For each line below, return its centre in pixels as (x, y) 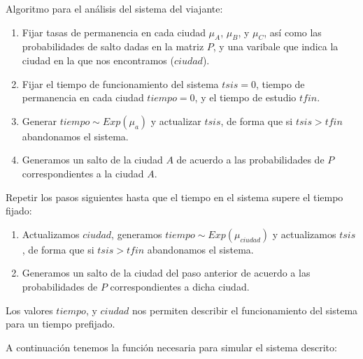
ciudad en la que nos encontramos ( (98, 60)
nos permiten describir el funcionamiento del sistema (245, 310)
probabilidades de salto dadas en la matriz (113, 46)
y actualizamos (304, 234)
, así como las (293, 32)
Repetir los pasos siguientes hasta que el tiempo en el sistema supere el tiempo (175, 197)
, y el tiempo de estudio (245, 97)
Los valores (29, 310)
